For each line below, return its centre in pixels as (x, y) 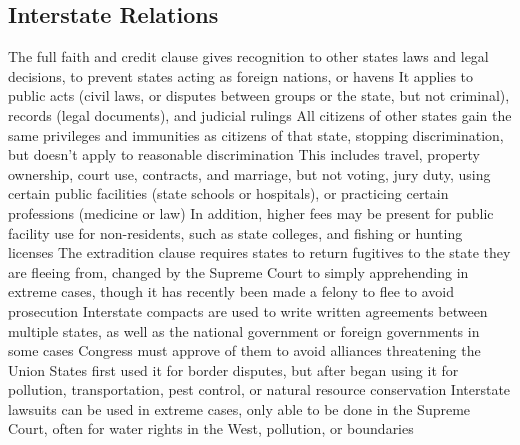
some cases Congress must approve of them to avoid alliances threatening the (244, 350)
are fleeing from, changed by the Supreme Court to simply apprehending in (238, 271)
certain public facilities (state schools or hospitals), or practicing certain (228, 193)
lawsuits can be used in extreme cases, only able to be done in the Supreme (239, 408)
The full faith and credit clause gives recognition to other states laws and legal (248, 56)
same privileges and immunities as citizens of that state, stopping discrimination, (256, 134)
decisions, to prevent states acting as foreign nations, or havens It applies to (241, 75)
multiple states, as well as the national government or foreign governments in (244, 330)
